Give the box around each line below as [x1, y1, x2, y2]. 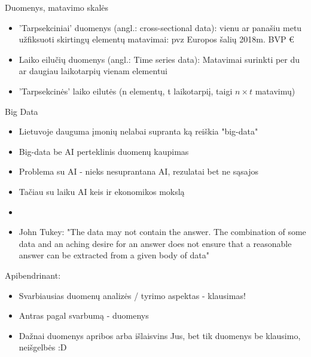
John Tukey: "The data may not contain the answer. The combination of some [19, 225, 306, 238]
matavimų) [255, 84, 295, 97]
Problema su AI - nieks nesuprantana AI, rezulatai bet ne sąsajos [19, 165, 258, 178]
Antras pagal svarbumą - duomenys [19, 309, 149, 322]
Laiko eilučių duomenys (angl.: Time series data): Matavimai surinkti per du [19, 53, 300, 65]
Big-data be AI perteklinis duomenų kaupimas [19, 145, 189, 157]
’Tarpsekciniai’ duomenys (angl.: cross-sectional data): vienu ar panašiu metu [19, 21, 302, 33]
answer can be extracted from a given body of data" [19, 249, 209, 261]
